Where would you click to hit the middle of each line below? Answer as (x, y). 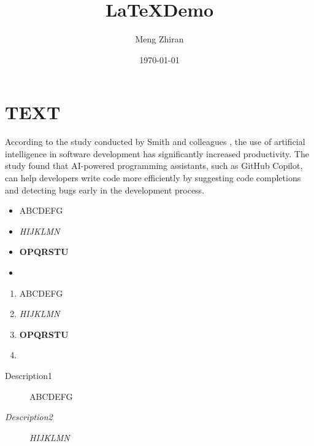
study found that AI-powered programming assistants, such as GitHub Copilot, (154, 166)
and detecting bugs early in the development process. (105, 190)
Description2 (29, 417)
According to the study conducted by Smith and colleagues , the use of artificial (155, 142)
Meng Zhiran (159, 39)
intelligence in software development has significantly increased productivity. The (157, 153)
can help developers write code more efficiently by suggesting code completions (153, 178)
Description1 (29, 375)
